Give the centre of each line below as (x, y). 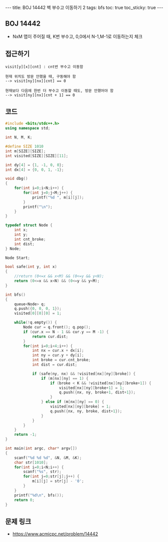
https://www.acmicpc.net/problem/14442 (55, 534)
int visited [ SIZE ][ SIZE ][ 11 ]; (37, 156)
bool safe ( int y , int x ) (31, 267)
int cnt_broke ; (30, 239)
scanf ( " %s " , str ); (42, 472)
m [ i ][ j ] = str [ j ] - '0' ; (58, 481)
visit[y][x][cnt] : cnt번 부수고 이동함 (44, 66)
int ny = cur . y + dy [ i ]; (58, 355)
